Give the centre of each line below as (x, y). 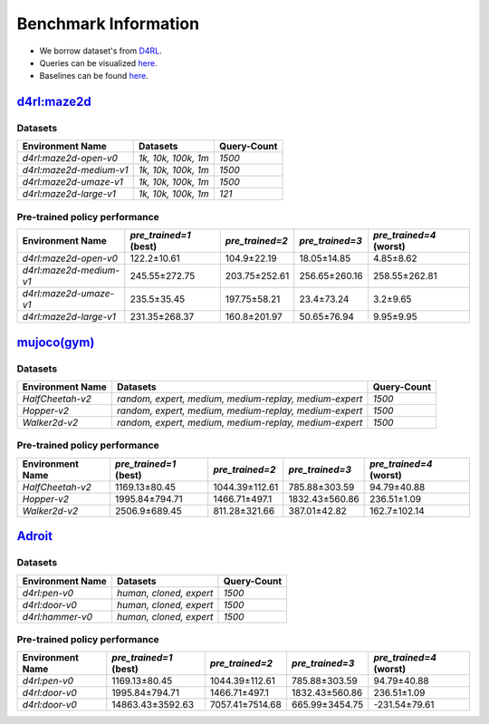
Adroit (35, 536)
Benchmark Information (108, 24)
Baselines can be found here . (94, 76)
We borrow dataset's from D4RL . (101, 51)
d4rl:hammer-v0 (58, 616)
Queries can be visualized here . (98, 63)
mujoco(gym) (56, 342)
